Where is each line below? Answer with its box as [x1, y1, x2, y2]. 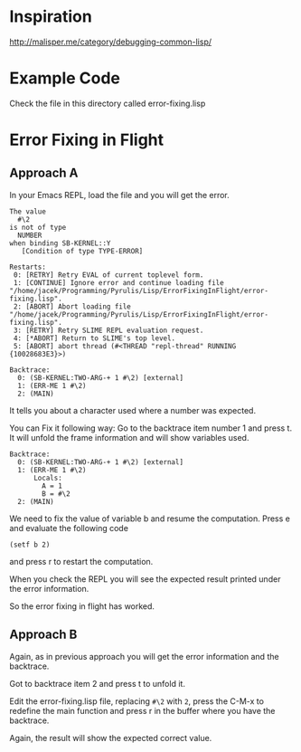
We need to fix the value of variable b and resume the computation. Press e [9, 513, 291, 524]
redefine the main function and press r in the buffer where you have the [9, 705, 276, 716]
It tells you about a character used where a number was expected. [9, 405, 256, 415]
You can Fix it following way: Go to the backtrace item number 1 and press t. [9, 423, 292, 433]
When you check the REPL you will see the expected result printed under [9, 573, 281, 585]
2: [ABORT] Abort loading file [13, 301, 131, 311]
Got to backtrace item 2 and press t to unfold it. [9, 678, 185, 689]
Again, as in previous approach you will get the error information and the [9, 651, 279, 662]
